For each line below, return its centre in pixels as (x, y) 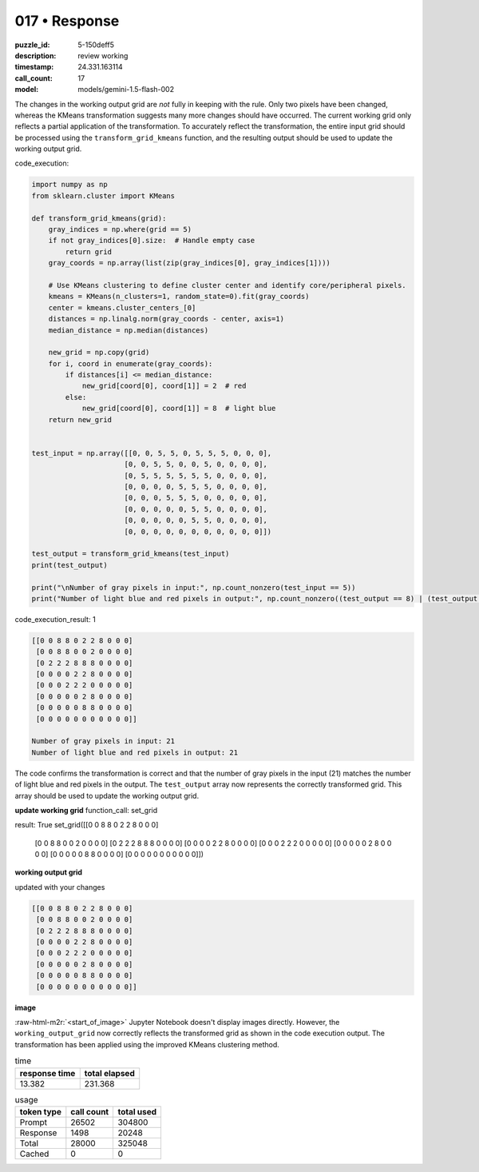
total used (137, 1111)
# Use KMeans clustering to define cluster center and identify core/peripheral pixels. (227, 285)
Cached (34, 1154)
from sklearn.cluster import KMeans (103, 195)
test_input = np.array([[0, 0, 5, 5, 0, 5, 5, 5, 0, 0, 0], (152, 453)
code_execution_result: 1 (55, 619)
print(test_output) (69, 565)
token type (40, 1111)
